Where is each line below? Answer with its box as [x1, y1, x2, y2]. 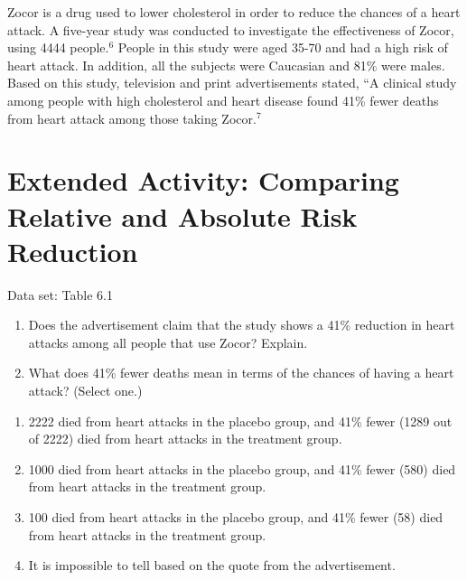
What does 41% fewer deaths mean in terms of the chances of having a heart [28, 363, 454, 382]
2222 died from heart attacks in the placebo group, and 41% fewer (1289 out [28, 411, 453, 430]
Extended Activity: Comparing [7, 162, 399, 199]
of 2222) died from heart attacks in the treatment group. [28, 429, 342, 448]
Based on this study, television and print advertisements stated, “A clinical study [7, 73, 457, 92]
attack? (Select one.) [28, 381, 143, 400]
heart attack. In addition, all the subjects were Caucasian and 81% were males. [7, 55, 445, 74]
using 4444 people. [7, 38, 109, 57]
